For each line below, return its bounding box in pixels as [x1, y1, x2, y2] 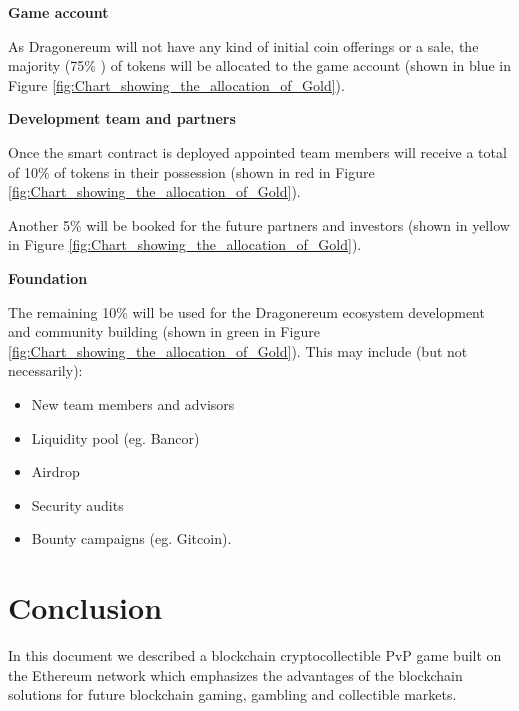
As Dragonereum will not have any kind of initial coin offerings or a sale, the [8, 35, 479, 56]
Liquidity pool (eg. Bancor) [31, 427, 200, 448]
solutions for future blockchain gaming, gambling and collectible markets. [8, 684, 457, 705]
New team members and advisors [31, 393, 235, 414]
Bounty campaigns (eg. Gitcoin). [31, 528, 232, 549]
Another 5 [8, 214, 70, 235]
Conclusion [8, 587, 163, 628]
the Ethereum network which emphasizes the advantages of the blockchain [8, 664, 463, 685]
